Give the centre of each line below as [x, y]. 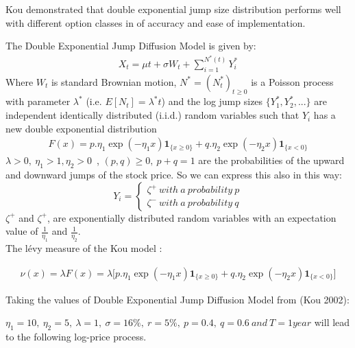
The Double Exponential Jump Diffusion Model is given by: [131, 46]
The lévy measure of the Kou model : [84, 248]
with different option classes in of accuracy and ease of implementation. [156, 22]
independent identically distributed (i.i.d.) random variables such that [152, 115]
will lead [332, 322]
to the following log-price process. [76, 337]
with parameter [38, 101]
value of [22, 231]
